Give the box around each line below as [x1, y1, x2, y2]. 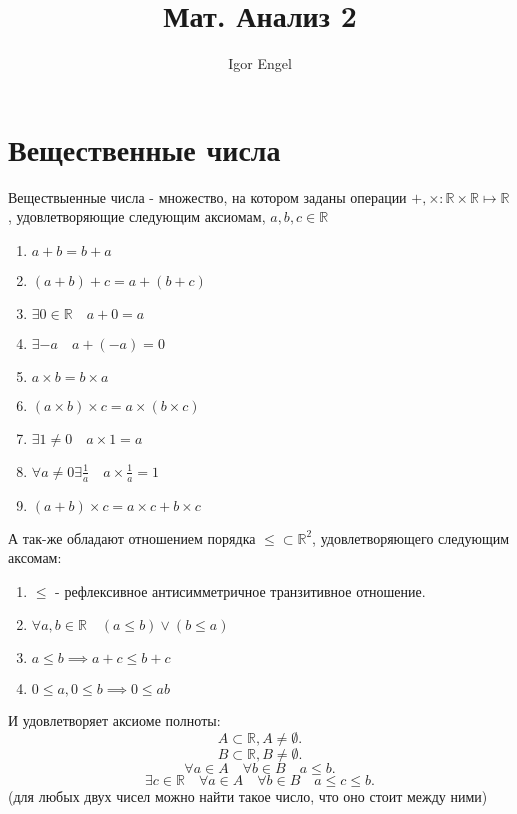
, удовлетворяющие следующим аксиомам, [8, 206, 266, 227]
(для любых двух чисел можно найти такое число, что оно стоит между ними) [8, 786, 488, 807]
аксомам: [8, 547, 62, 568]
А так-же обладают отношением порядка [8, 527, 256, 548]
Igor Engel [228, 53, 292, 74]
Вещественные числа [8, 128, 281, 169]
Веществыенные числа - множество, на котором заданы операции [8, 186, 407, 207]
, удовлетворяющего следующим [312, 527, 510, 548]
